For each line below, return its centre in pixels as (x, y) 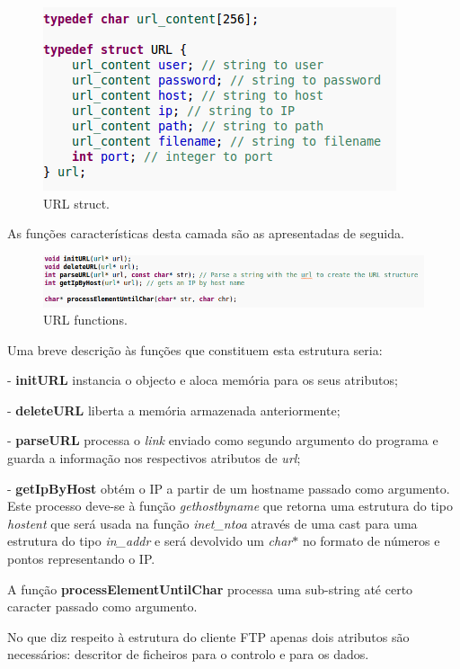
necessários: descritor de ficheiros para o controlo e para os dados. (188, 654)
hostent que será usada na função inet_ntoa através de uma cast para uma (212, 523)
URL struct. (77, 203)
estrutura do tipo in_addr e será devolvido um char (150, 541)
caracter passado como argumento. (102, 607)
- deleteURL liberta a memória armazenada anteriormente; (174, 410)
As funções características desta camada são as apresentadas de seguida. (206, 233)
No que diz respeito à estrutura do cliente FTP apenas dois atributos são (208, 636)
